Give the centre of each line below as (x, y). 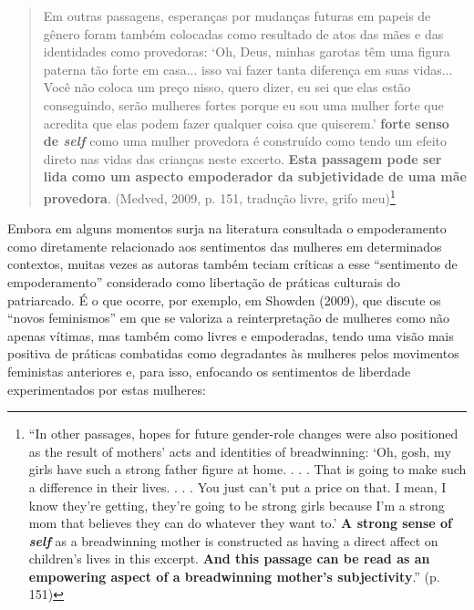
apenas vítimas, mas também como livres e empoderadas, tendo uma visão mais (231, 335)
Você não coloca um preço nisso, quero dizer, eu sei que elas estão (227, 87)
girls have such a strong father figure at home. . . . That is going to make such (247, 469)
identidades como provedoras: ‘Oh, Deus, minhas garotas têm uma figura (247, 52)
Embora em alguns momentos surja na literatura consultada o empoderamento (227, 228)
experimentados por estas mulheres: (107, 389)
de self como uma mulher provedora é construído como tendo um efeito (245, 141)
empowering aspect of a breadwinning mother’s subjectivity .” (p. (234, 576)
